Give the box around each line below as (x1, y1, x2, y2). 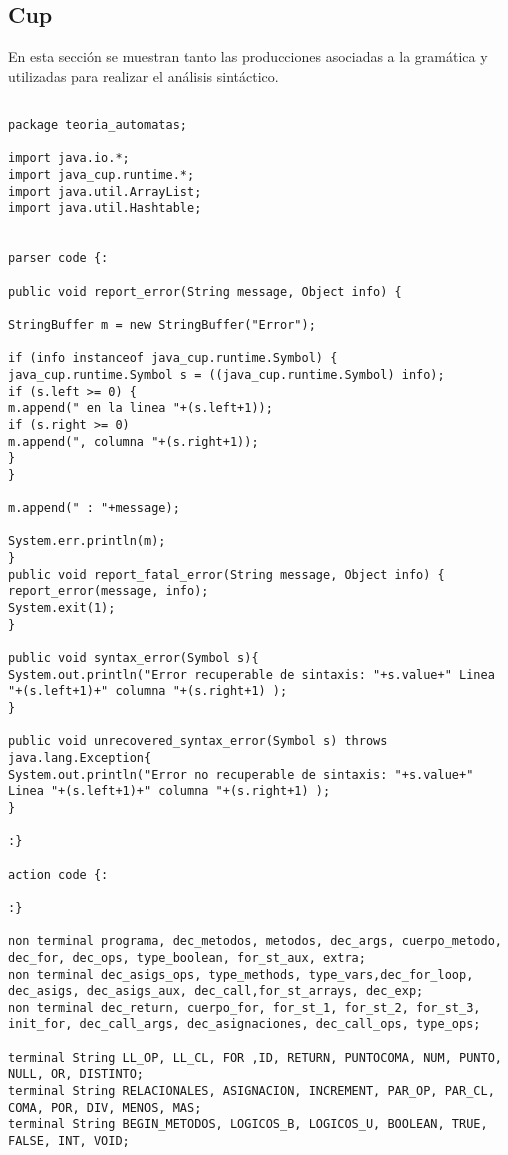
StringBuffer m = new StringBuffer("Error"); (8, 317, 316, 332)
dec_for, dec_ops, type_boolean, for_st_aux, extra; (8, 950, 366, 965)
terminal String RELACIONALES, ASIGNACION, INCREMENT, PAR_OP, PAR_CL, (8, 1084, 495, 1099)
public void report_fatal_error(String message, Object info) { (8, 567, 445, 582)
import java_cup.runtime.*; (8, 168, 195, 183)
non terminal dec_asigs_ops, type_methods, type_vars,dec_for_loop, (8, 967, 474, 982)
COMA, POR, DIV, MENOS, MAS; (8, 1100, 202, 1115)
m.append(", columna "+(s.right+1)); (8, 434, 259, 449)
